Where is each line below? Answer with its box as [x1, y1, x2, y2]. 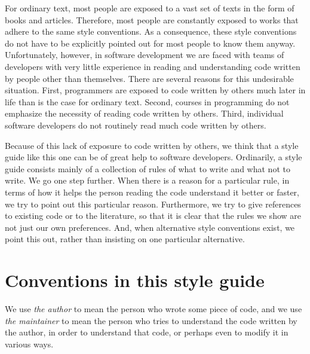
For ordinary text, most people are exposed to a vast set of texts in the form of [5, 2, 294, 14]
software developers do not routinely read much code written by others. [5, 118, 266, 131]
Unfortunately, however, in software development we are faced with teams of [5, 48, 284, 61]
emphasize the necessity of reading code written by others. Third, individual [5, 107, 284, 120]
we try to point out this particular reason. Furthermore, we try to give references [5, 197, 301, 210]
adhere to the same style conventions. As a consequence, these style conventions [5, 25, 297, 38]
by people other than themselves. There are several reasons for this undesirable [5, 72, 294, 84]
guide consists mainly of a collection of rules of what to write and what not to [5, 162, 290, 175]
